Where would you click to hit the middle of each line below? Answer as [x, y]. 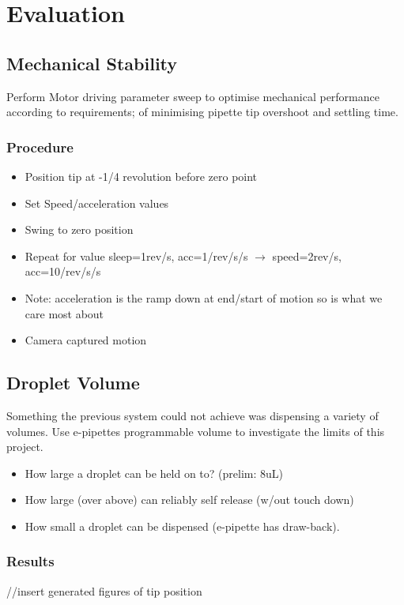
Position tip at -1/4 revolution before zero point [141, 176]
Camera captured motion [86, 340]
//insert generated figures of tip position [104, 590]
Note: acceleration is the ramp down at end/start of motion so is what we [204, 297]
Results [30, 561]
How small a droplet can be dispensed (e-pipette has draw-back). [182, 526]
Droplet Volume [73, 383]
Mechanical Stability [92, 63]
